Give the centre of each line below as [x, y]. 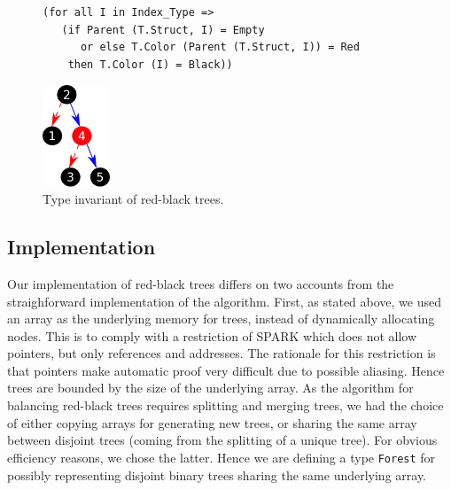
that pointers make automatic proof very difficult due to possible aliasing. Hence [226, 370]
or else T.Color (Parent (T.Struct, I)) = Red [220, 47]
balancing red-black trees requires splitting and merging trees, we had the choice [225, 405]
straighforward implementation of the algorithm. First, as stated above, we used [224, 301]
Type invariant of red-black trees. [133, 199]
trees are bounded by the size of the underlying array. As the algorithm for [210, 388]
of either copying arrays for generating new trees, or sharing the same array [212, 422]
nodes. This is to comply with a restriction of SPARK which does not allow [212, 335]
